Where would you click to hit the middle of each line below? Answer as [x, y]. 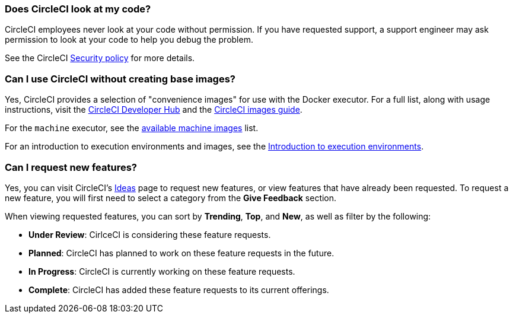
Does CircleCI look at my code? [78, 9]
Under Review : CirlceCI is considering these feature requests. [150, 234]
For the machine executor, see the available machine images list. [132, 128]
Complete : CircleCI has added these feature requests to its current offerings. [179, 290]
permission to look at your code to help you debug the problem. [129, 40]
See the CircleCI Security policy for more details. [100, 58]
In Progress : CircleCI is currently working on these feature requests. [162, 271]
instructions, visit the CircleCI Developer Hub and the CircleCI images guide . [154, 110]
